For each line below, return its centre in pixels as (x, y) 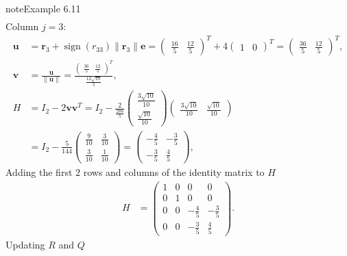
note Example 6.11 (43, 8)
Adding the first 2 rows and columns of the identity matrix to (135, 172)
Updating (25, 244)
